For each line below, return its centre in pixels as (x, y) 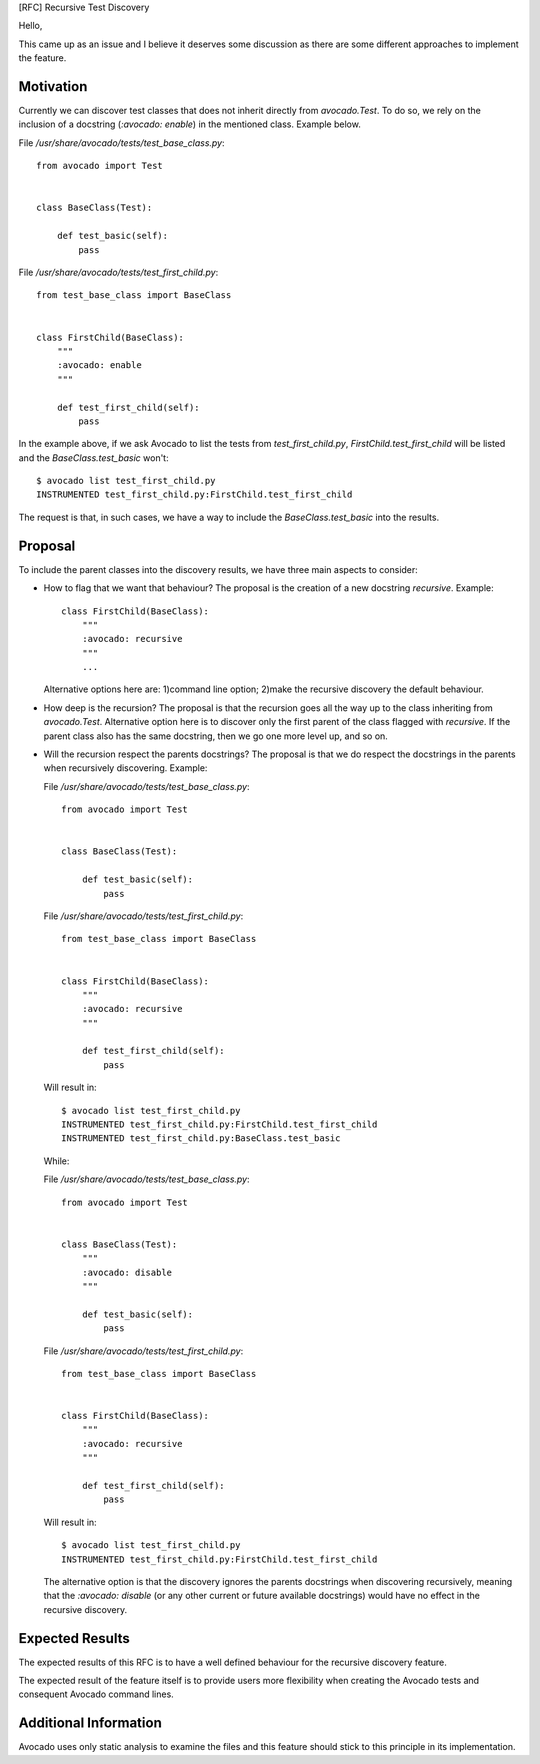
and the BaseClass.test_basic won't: (93, 457)
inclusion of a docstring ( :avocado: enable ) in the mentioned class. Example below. (190, 124)
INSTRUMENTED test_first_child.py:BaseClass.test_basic (201, 1138)
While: (56, 1161)
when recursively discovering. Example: (125, 768)
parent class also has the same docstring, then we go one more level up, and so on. (216, 736)
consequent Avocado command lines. (96, 1694)
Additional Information (90, 1723)
